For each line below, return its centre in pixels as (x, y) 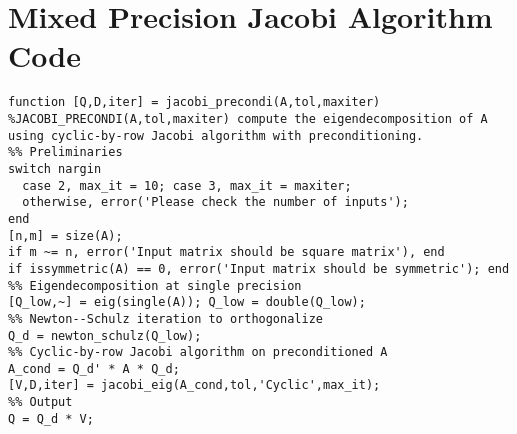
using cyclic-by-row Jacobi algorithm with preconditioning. (216, 135)
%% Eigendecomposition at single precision (155, 285)
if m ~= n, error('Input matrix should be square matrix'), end (226, 252)
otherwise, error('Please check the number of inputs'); (215, 202)
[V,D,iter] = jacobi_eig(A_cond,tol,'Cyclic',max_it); (194, 385)
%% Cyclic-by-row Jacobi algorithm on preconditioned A (198, 352)
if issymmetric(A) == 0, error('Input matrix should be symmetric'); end (259, 268)
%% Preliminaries (65, 152)
